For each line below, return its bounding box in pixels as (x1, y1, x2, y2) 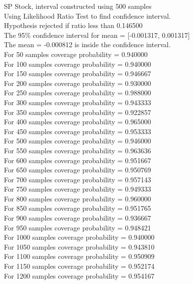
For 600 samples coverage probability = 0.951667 (4, 155, 151, 165)
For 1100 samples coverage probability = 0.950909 (4, 251, 155, 261)
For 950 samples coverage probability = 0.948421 (4, 222, 151, 232)
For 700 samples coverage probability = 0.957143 (4, 174, 151, 184)
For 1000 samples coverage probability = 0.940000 (4, 232, 155, 242)
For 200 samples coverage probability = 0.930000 (4, 78, 151, 88)
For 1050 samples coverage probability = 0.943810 (4, 241, 155, 252)
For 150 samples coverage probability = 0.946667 (4, 68, 151, 79)
